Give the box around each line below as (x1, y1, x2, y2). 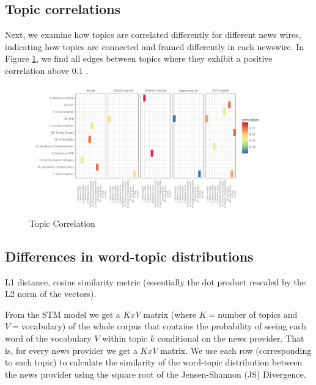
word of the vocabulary (5, 332, 92, 344)
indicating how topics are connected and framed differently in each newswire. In (5, 40, 304, 53)
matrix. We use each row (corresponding (160, 343, 312, 356)
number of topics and (218, 307, 298, 320)
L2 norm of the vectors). (5, 287, 97, 300)
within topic (102, 332, 148, 344)
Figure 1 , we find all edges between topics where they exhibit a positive (5, 52, 273, 65)
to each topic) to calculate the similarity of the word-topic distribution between (5, 356, 303, 369)
